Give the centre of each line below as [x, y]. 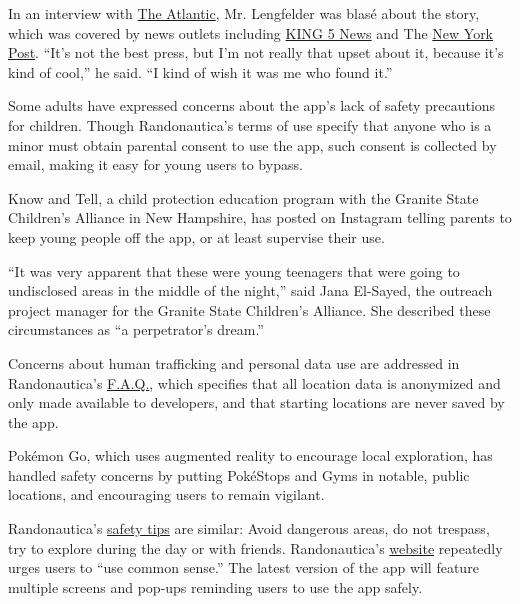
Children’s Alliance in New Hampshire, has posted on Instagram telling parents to [260, 217]
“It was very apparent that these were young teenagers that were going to [234, 270]
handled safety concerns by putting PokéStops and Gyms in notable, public [239, 474]
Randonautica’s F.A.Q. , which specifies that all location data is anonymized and [254, 382]
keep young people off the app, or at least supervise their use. [196, 236]
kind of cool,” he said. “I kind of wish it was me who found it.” [200, 71]
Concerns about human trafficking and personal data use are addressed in [234, 362]
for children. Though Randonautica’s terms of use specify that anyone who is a [250, 124]
